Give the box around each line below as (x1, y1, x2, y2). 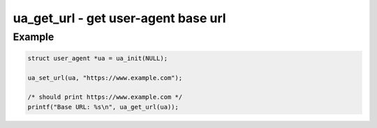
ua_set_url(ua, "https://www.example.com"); (27, 74, 183, 81)
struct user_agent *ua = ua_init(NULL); (27, 54, 168, 62)
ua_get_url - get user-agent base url (13, 10, 226, 26)
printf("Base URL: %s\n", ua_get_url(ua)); (27, 103, 179, 111)
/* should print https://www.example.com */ (27, 93, 183, 101)
